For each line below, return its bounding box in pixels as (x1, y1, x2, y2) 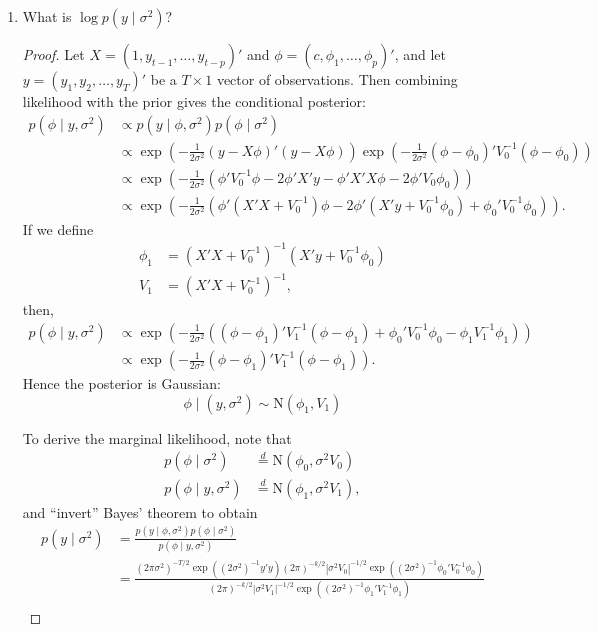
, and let (394, 44, 447, 64)
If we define (22, 218, 94, 239)
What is (22, 6, 72, 26)
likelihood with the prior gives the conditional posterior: (22, 91, 366, 111)
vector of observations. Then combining (216, 69, 458, 89)
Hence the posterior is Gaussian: (22, 373, 221, 394)
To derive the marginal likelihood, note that (22, 427, 292, 448)
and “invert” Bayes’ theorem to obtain (22, 501, 258, 522)
